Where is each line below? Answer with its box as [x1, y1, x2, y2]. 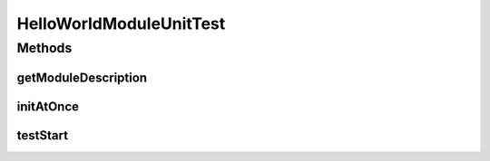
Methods [16, 40, 73, 56]
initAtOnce [16, 99, 80, 114]
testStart [16, 128, 68, 143]
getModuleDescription [16, 70, 148, 85]
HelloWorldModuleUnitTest [16, 14, 226, 33]
